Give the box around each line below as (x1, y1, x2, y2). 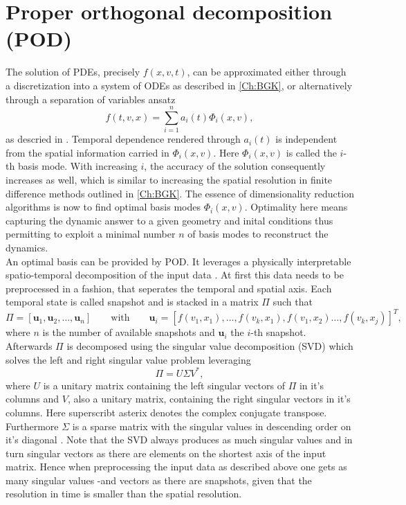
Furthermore (6, 418, 59, 433)
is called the (286, 145, 337, 159)
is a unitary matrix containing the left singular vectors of (43, 378, 285, 392)
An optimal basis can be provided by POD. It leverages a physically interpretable (6, 254, 351, 268)
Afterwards (6, 339, 53, 353)
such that (273, 294, 313, 309)
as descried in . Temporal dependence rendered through (6, 132, 241, 146)
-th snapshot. (250, 325, 306, 339)
